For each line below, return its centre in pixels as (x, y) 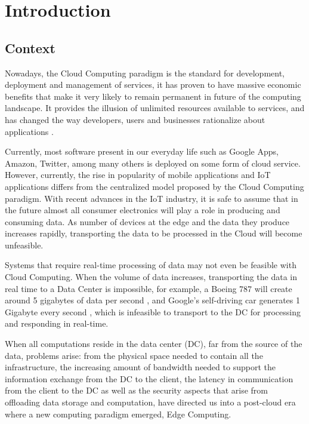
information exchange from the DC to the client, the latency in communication (149, 378)
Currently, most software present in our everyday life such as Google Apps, (142, 151)
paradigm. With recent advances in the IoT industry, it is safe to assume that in (152, 198)
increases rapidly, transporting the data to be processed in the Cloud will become (154, 233)
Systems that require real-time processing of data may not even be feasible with (151, 265)
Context (30, 47)
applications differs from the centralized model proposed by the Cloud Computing (154, 186)
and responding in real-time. (57, 323)
